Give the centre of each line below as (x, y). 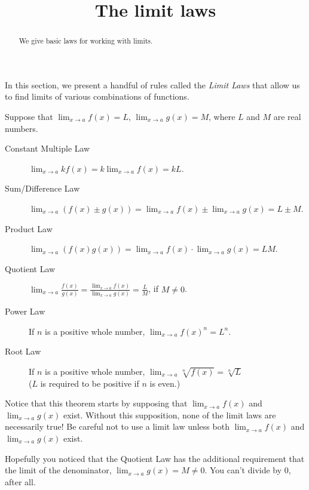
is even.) (165, 383)
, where (222, 117)
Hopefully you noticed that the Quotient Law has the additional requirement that (155, 458)
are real (287, 117)
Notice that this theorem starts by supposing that (96, 403)
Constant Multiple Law (48, 148)
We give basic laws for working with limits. (86, 41)
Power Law (25, 311)
